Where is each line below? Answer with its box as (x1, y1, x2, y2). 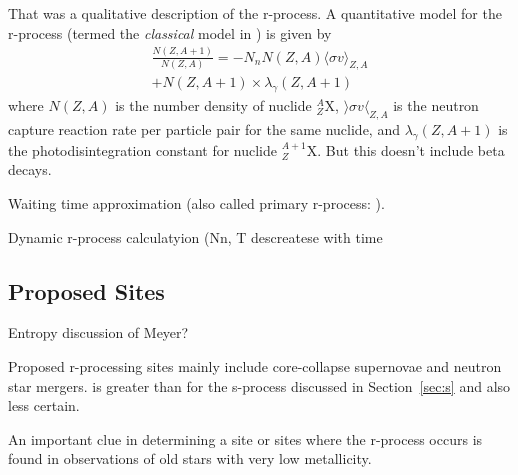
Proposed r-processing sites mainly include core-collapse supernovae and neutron (8, 355, 502, 376)
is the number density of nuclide (115, 95, 312, 116)
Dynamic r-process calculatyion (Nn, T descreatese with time (8, 226, 383, 247)
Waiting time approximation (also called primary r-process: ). (8, 192, 385, 213)
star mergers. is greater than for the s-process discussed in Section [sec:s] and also (8, 375, 511, 396)
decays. (8, 159, 52, 180)
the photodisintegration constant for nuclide (8, 139, 277, 160)
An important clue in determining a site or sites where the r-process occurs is (8, 428, 483, 449)
